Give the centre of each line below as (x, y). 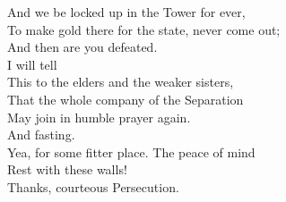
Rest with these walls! (67, 169)
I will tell (32, 64)
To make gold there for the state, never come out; (144, 29)
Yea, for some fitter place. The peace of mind (131, 151)
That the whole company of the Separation (126, 99)
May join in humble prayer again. (99, 117)
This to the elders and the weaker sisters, (121, 82)
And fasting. (41, 135)
